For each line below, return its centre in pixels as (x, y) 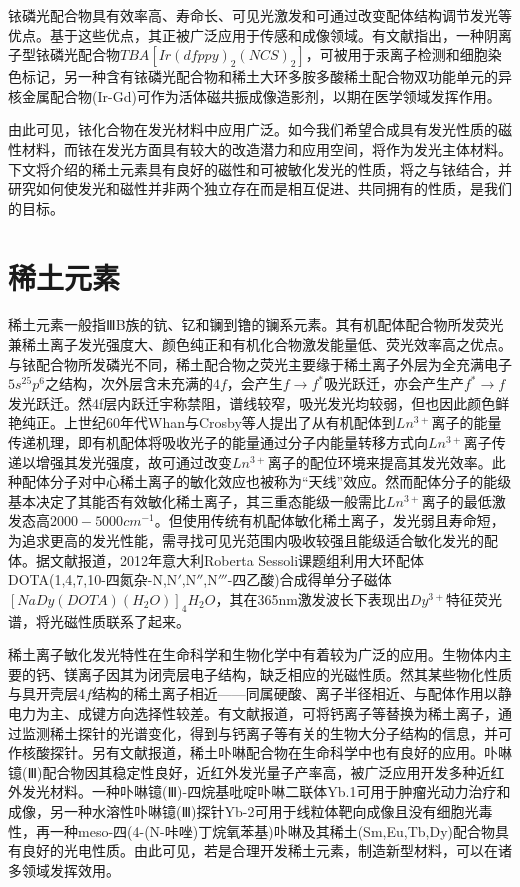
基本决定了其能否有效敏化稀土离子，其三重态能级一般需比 (197, 500)
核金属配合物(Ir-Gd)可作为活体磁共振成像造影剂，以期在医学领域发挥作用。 (254, 95)
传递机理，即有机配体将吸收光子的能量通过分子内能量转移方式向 (218, 442)
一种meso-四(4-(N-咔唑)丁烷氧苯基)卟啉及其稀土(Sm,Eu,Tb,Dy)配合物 (272, 830)
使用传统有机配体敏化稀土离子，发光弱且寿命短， (343, 520)
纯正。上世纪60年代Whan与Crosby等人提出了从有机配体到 (208, 422)
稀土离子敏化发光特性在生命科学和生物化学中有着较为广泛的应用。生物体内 (253, 654)
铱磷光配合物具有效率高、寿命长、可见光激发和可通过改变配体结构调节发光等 (260, 15)
